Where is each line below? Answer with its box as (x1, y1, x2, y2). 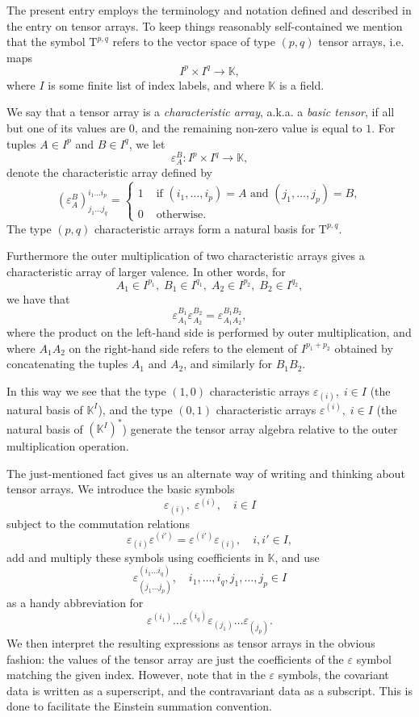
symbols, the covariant (278, 666, 389, 683)
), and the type (98, 400, 173, 417)
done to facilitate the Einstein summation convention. (6, 698, 272, 715)
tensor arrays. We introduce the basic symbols (6, 480, 235, 497)
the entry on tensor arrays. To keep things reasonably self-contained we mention (6, 17, 403, 34)
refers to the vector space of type (112, 33, 275, 50)
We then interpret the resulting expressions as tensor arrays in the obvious (6, 634, 375, 651)
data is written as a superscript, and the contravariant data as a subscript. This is (6, 681, 413, 698)
